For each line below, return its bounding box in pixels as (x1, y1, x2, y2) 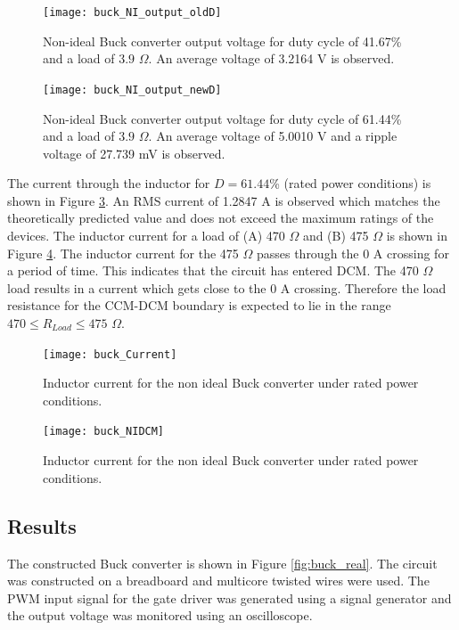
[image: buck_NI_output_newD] (43, 83, 222, 96)
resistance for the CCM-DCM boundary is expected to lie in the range (7, 296, 391, 315)
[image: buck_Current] (43, 348, 177, 361)
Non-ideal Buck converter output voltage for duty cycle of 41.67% (43, 31, 402, 50)
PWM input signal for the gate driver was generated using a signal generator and (7, 588, 452, 607)
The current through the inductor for (7, 174, 210, 192)
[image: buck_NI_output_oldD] (43, 6, 222, 19)
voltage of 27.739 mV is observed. (43, 143, 225, 162)
